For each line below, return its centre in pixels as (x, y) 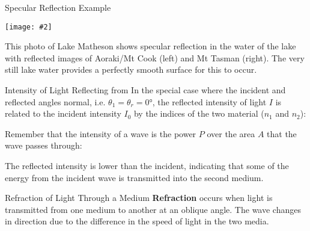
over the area (231, 133)
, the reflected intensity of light (209, 101)
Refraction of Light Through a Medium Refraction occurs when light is (139, 198)
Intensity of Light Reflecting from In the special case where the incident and (145, 90)
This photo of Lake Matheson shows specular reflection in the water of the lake (150, 46)
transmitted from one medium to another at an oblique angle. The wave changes (153, 209)
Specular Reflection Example (58, 7)
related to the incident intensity (63, 113)
